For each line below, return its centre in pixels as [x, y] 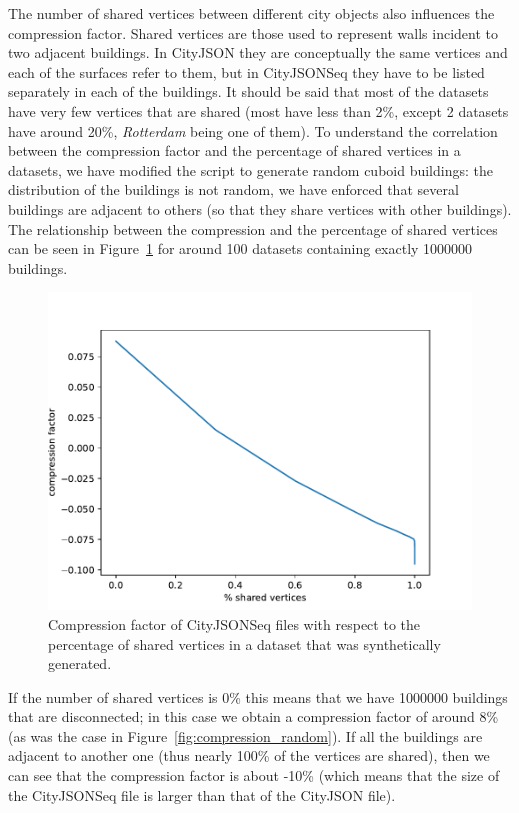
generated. [80, 663]
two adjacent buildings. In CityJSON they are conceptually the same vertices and [258, 52]
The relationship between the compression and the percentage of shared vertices [253, 228]
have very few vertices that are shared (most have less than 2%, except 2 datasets [258, 110]
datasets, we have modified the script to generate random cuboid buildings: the [250, 169]
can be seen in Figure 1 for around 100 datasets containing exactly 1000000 [240, 248]
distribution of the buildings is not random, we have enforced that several [233, 189]
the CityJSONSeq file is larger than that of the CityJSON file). [202, 794]
